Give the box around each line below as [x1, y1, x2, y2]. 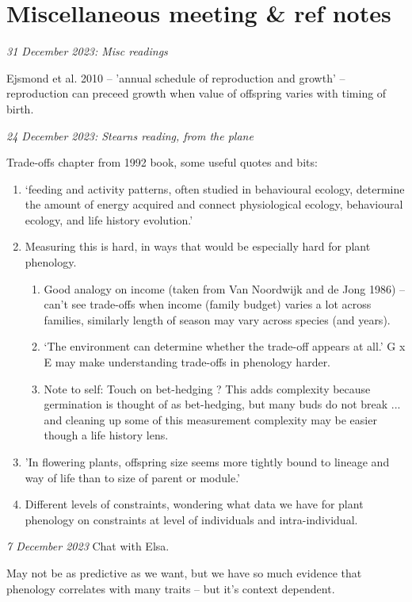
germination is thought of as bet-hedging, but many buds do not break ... [44, 396, 401, 412]
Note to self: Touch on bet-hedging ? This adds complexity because [44, 380, 371, 397]
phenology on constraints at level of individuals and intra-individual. [25, 511, 358, 527]
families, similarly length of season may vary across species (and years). [44, 311, 391, 328]
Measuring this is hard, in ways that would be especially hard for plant [25, 238, 371, 255]
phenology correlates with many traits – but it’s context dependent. [6, 580, 335, 596]
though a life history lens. [44, 427, 169, 443]
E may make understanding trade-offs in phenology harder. [44, 354, 331, 370]
